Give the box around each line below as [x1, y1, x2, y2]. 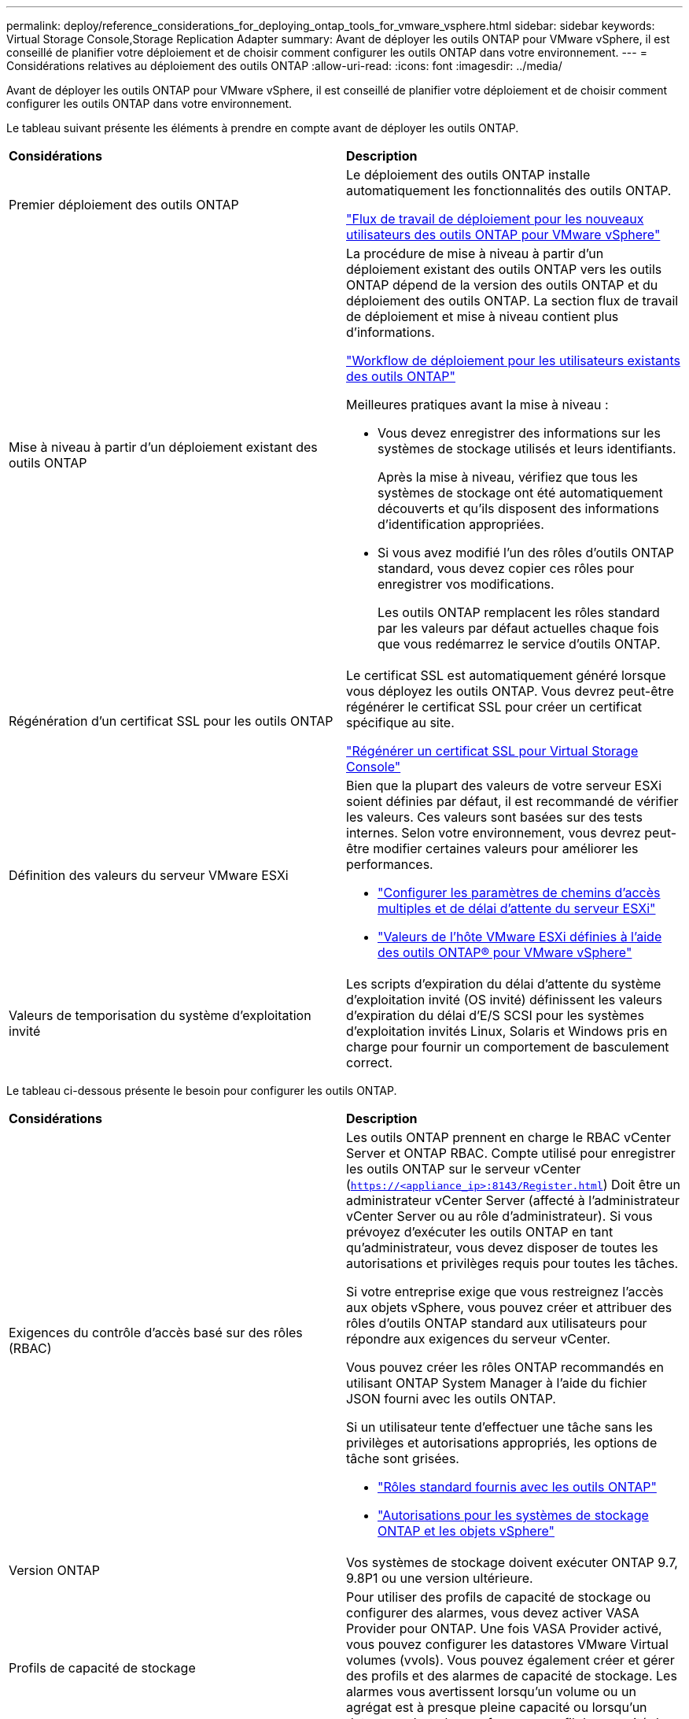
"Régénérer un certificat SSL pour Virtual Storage [346, 743, 639, 759]
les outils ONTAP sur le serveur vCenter [346, 1161, 581, 1177]
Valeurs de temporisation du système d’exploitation [9, 1007, 311, 1023]
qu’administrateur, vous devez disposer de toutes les [346, 1240, 658, 1255]
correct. [346, 1055, 393, 1070]
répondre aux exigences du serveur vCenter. [346, 1331, 610, 1347]
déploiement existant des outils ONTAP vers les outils [346, 261, 662, 277]
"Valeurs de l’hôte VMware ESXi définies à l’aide [378, 929, 662, 945]
